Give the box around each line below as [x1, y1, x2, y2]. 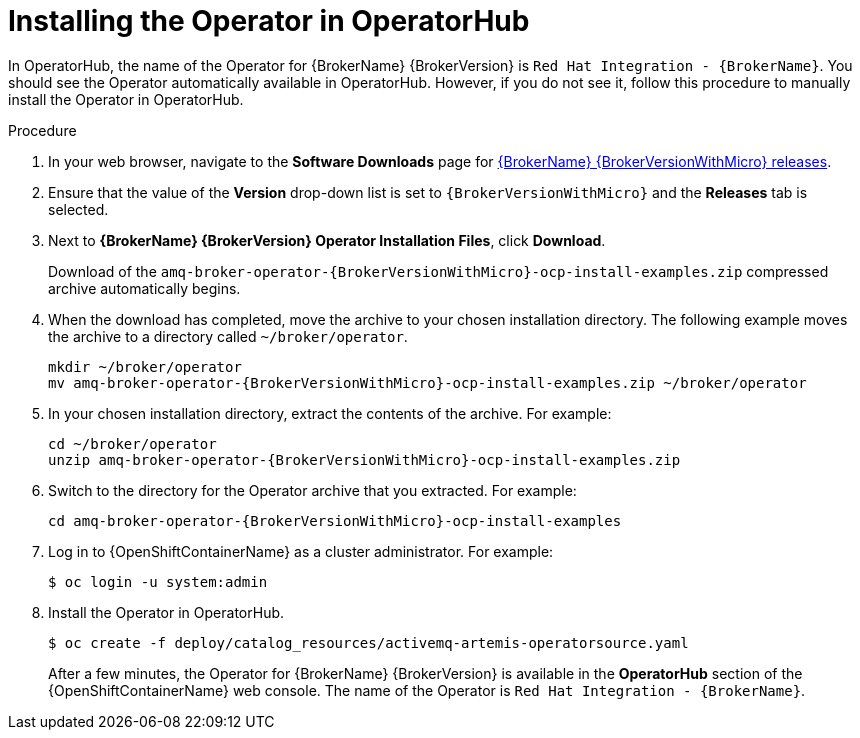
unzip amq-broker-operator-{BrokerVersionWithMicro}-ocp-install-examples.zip [48, 451, 681, 468]
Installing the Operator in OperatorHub [8, 4, 530, 38]
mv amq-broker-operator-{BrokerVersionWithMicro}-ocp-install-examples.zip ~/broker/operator [48, 374, 807, 391]
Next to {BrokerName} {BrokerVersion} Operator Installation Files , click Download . [48, 231, 606, 249]
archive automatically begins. [48, 279, 241, 297]
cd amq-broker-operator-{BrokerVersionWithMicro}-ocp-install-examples [48, 512, 622, 529]
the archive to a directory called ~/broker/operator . [48, 327, 408, 345]
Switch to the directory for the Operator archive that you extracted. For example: [48, 481, 577, 499]
